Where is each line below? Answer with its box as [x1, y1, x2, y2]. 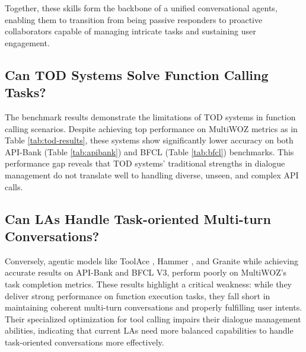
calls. [5, 180, 23, 193]
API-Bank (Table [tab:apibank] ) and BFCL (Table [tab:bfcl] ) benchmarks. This [5, 145, 294, 158]
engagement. [5, 36, 50, 49]
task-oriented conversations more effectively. [5, 335, 164, 348]
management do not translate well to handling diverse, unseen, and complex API [5, 168, 299, 181]
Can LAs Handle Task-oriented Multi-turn [5, 209, 271, 228]
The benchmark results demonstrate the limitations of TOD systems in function [5, 110, 296, 123]
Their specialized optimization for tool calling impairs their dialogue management [5, 312, 301, 325]
